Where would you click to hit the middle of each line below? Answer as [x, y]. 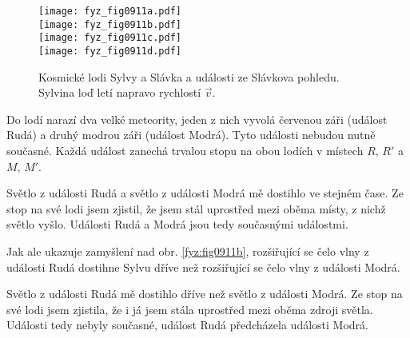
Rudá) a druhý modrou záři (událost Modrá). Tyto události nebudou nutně [191, 135]
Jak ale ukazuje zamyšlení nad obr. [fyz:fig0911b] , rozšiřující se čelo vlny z [188, 251]
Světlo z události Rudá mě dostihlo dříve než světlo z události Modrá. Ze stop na [205, 294]
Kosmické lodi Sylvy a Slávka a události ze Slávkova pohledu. [189, 76]
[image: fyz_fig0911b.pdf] [110, 24]
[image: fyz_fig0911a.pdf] [110, 11]
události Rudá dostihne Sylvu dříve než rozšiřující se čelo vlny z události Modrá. [203, 266]
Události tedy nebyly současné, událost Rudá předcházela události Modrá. [187, 325]
